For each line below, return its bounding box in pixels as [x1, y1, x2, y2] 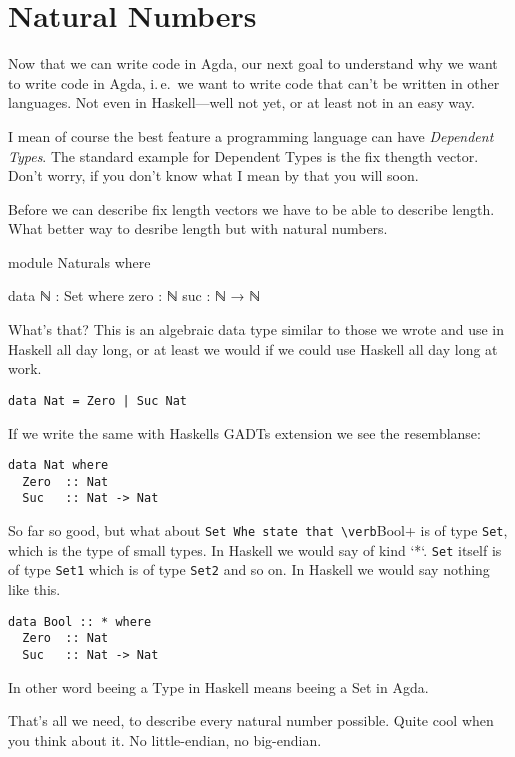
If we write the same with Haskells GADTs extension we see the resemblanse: [8, 422, 481, 443]
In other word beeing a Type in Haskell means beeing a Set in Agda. [8, 676, 429, 697]
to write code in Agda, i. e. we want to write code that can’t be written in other [8, 72, 500, 93]
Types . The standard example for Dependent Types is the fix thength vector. [8, 145, 479, 166]
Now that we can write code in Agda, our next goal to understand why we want [8, 53, 498, 74]
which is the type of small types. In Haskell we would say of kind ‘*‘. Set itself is [8, 539, 502, 560]
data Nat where [8, 458, 109, 473]
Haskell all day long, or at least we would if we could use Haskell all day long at [8, 338, 498, 359]
